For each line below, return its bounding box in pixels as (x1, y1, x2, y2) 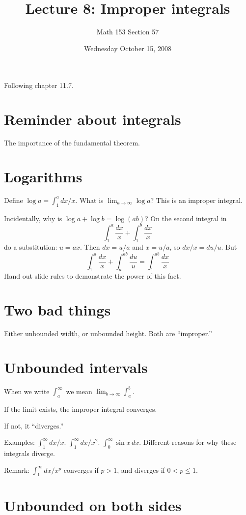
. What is (75, 195, 104, 205)
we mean (66, 386, 92, 396)
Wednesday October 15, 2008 (84, 43, 171, 53)
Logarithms (4, 166, 82, 186)
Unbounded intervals (4, 357, 148, 377)
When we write (4, 386, 50, 396)
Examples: (4, 437, 35, 447)
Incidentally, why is (4, 213, 62, 223)
